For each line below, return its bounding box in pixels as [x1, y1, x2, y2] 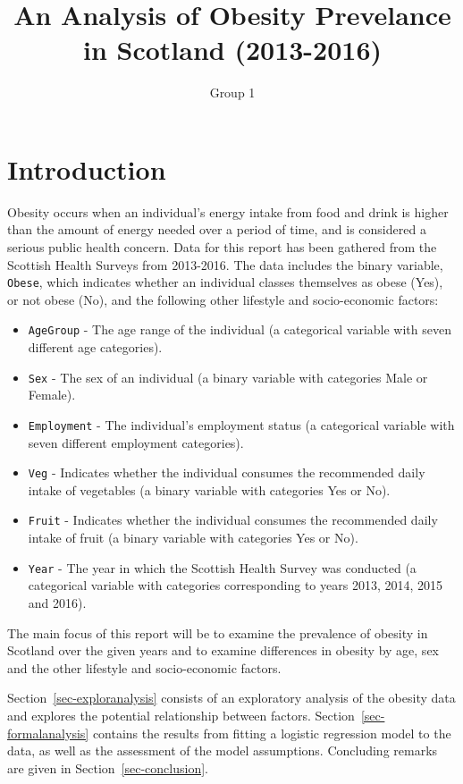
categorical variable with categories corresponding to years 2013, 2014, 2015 [28, 576, 443, 594]
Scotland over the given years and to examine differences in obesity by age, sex [7, 641, 439, 660]
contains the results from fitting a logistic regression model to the [92, 723, 451, 742]
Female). [28, 385, 76, 404]
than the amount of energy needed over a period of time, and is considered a [7, 220, 426, 239]
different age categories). [28, 338, 163, 357]
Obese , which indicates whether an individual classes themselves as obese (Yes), [7, 273, 443, 291]
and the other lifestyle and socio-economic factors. [7, 658, 282, 677]
